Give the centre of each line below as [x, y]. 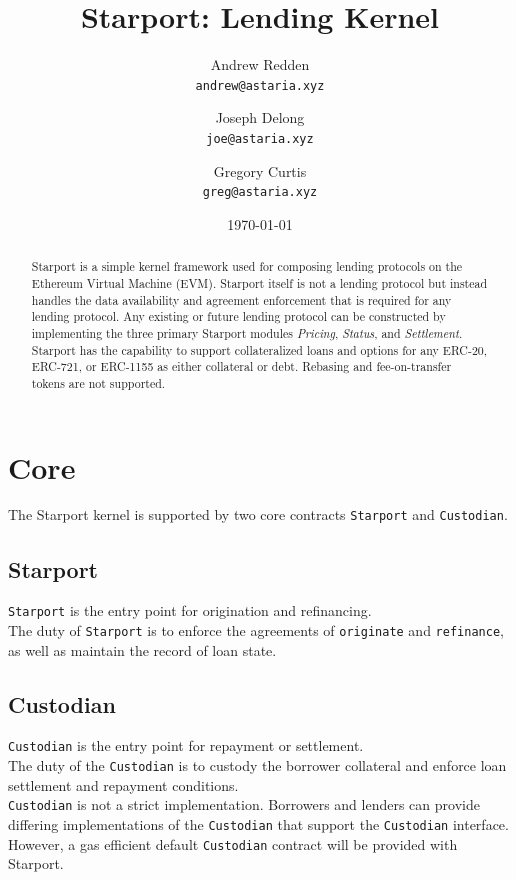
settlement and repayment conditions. [123, 784]
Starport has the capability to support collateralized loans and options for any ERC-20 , [259, 349]
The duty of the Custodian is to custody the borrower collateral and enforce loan [257, 765]
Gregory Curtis [260, 170]
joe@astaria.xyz [260, 138]
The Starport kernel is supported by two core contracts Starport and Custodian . [258, 514]
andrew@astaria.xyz [260, 85]
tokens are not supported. [98, 382]
